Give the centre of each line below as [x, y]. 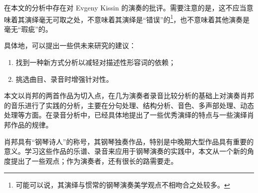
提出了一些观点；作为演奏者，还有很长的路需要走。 [94, 161]
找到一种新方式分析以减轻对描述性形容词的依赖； [96, 62]
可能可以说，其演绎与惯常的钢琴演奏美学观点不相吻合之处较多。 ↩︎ [123, 185]
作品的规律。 [32, 125]
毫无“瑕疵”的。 [28, 29]
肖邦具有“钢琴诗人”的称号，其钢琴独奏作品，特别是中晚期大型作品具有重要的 [129, 141]
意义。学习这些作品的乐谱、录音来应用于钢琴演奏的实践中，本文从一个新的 [126, 151]
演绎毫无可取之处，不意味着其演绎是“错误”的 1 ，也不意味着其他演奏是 [137, 18]
